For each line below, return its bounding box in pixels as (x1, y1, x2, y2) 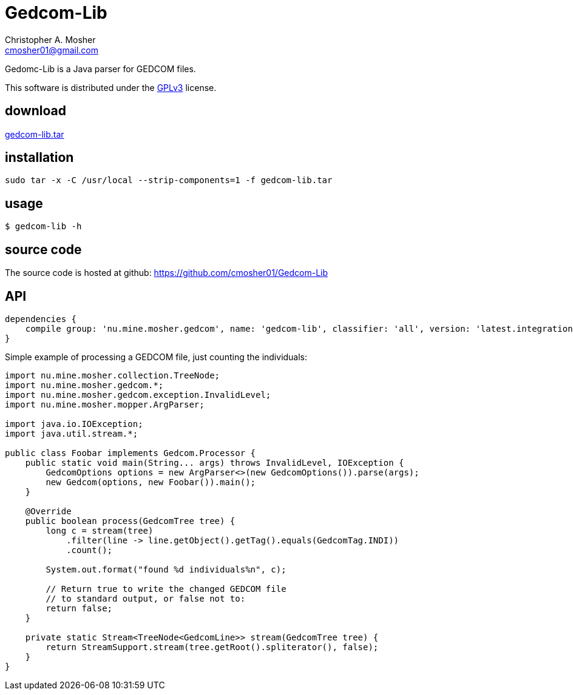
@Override (25, 506, 72, 516)
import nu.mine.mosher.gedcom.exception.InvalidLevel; (5, 389, 271, 400)
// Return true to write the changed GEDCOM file (46, 583, 286, 594)
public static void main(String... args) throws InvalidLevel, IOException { (25, 457, 404, 468)
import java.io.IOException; (5, 418, 143, 429)
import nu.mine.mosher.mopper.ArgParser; (5, 399, 205, 409)
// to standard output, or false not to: (46, 593, 246, 603)
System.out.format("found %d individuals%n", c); (46, 564, 286, 574)
